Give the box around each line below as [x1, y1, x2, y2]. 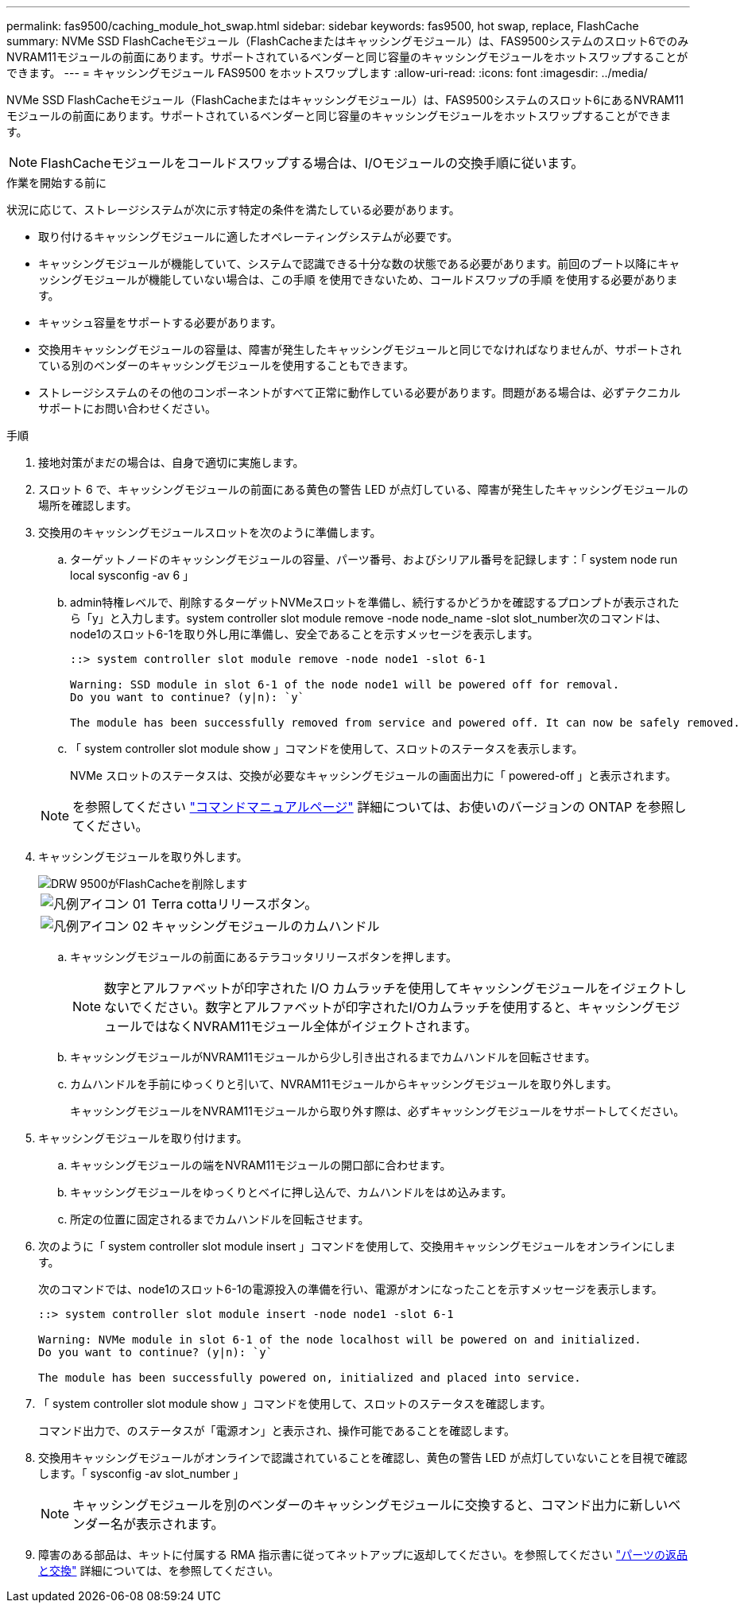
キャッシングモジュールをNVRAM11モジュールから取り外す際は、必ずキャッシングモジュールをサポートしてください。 [70, 1104, 685, 1118]
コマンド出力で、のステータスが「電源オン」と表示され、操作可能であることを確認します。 [38, 1424, 516, 1437]
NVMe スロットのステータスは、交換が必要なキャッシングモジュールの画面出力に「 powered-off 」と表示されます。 [70, 769, 676, 782]
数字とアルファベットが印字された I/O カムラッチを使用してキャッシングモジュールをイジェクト [104, 980, 674, 996]
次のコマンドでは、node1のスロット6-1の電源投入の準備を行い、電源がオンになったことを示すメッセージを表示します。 [38, 1282, 663, 1296]
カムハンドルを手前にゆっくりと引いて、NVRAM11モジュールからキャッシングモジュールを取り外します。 [70, 1077, 618, 1091]
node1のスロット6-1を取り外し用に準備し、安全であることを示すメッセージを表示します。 [70, 627, 539, 641]
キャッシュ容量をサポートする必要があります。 [38, 316, 282, 329]
